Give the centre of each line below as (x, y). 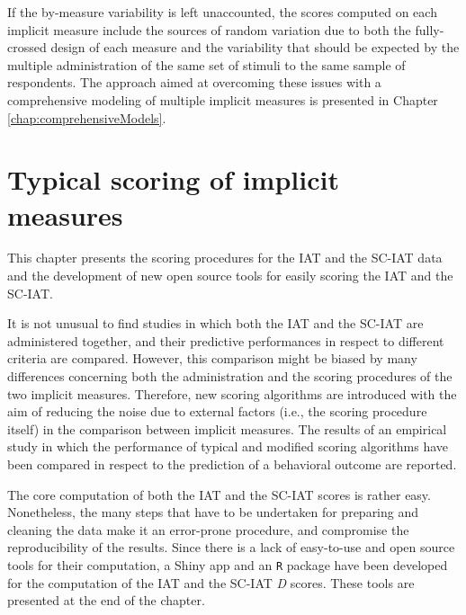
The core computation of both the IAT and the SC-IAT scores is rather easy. (219, 494)
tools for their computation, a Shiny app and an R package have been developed (228, 564)
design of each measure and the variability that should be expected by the (255, 47)
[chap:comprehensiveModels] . (87, 117)
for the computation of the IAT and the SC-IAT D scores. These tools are (211, 582)
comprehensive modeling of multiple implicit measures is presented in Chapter (223, 99)
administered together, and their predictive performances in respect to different (226, 340)
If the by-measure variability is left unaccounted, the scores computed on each (222, 12)
